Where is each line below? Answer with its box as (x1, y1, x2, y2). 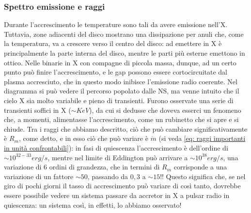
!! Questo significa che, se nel (160, 171, 246, 181)
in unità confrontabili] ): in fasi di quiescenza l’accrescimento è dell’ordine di (4, 142, 228, 152)
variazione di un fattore (4, 171, 74, 181)
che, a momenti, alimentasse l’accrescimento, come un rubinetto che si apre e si (4, 114, 239, 124)
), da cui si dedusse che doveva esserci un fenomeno (89, 105, 241, 115)
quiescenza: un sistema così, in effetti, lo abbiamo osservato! (4, 199, 182, 210)
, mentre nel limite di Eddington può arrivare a (47, 152, 188, 162)
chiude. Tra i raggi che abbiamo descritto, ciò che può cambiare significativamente (4, 123, 248, 134)
